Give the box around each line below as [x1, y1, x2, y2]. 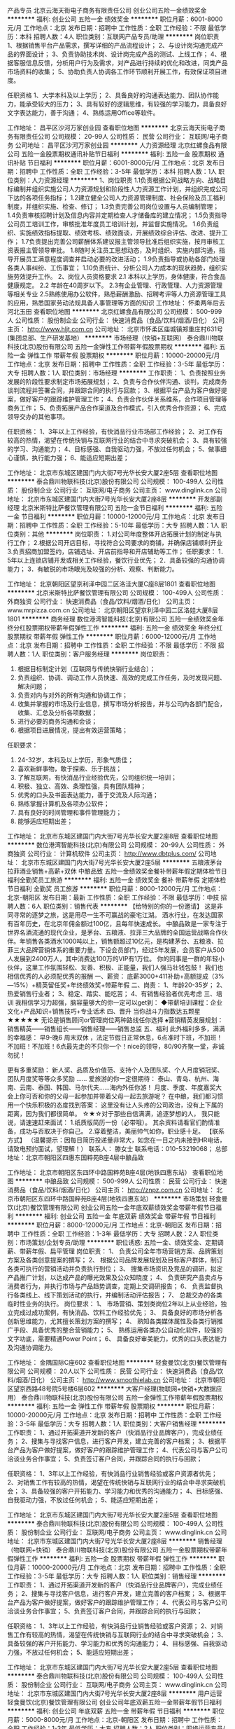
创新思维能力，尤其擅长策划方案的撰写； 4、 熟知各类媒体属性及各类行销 [7, 1317, 217, 1325]
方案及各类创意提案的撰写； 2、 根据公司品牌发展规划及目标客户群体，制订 [7, 1256, 223, 1264]
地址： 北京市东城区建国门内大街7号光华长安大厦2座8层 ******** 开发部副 [7, 495, 222, 503]
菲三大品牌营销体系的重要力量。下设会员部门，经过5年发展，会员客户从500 [7, 946, 225, 954]
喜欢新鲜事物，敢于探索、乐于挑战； [17, 764, 122, 773]
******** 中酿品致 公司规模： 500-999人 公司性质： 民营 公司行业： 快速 [15, 1177, 227, 1185]
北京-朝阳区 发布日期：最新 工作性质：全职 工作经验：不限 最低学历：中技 [7, 893, 220, 902]
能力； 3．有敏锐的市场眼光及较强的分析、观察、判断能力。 [7, 565, 178, 573]
